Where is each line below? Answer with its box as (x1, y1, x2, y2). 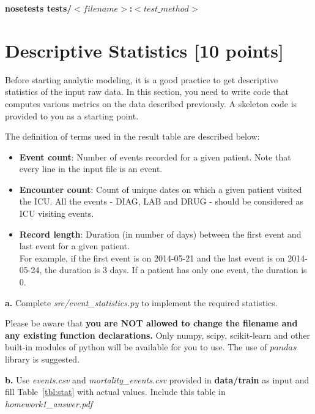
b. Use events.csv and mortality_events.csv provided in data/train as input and (5, 373, 309, 386)
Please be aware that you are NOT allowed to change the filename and (5, 317, 298, 329)
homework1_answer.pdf (5, 397, 93, 410)
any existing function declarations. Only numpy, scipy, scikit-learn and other (5, 328, 311, 341)
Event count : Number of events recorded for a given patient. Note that (19, 150, 291, 163)
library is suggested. (5, 353, 80, 365)
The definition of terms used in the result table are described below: (5, 130, 260, 143)
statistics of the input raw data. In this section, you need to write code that (5, 85, 289, 98)
